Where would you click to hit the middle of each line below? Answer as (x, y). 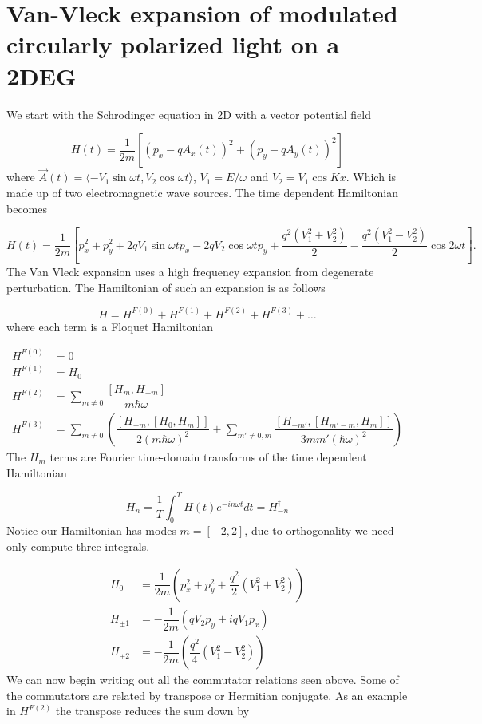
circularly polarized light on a (173, 44)
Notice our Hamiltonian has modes (91, 530)
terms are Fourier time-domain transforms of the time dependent (208, 456)
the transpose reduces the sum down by (152, 711)
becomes (27, 208)
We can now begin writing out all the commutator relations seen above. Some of (203, 680)
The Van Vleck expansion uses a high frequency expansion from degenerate (190, 271)
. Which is (371, 177)
